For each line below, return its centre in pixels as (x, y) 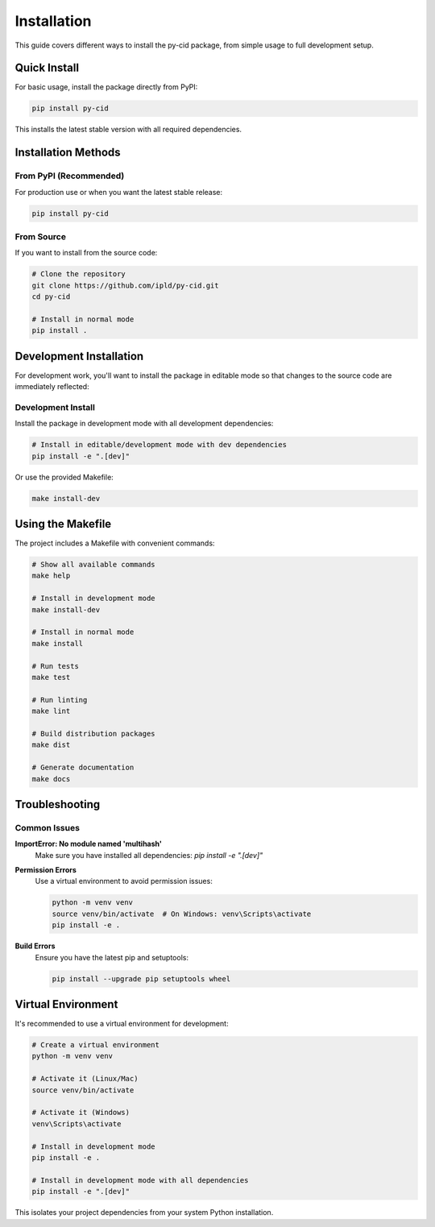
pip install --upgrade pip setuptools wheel (141, 978)
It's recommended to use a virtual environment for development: (122, 1024)
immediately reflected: (52, 387)
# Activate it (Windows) (81, 1113)
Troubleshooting (58, 804)
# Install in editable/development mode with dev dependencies (159, 445)
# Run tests (56, 666)
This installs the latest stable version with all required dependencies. (128, 130)
